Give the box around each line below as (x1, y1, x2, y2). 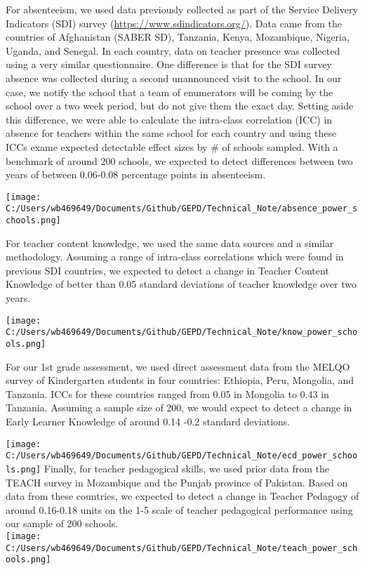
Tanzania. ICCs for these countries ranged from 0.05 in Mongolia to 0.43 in (6, 386, 329, 401)
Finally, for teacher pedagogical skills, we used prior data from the (44, 460, 330, 475)
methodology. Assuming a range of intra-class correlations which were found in (6, 249, 344, 264)
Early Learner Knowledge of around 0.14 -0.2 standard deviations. (6, 414, 291, 428)
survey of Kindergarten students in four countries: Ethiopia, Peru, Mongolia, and (6, 373, 354, 387)
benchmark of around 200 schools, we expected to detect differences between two (6, 153, 353, 168)
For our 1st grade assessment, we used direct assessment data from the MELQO (6, 359, 350, 373)
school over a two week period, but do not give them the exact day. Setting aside (6, 98, 354, 113)
